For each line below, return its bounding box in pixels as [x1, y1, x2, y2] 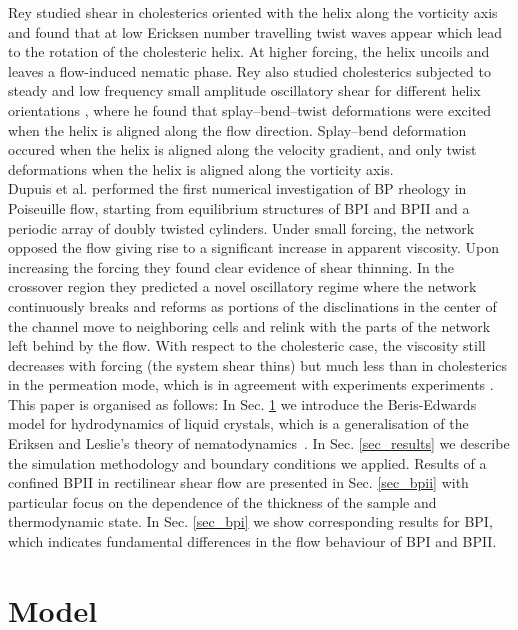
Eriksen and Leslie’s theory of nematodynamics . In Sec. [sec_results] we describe [8, 433, 510, 454]
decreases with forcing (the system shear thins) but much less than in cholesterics [8, 354, 508, 375]
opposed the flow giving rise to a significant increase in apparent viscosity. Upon [8, 237, 499, 258]
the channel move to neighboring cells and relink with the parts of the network [8, 315, 491, 336]
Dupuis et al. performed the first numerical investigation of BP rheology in [8, 178, 467, 199]
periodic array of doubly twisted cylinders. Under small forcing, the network [8, 217, 475, 238]
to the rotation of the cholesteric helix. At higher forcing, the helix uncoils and [8, 41, 490, 62]
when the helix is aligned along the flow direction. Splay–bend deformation [8, 119, 467, 140]
